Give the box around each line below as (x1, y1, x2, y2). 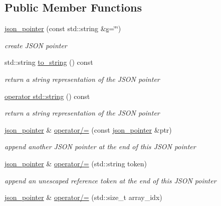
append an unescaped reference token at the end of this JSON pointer (5, 175, 216, 185)
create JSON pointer (5, 40, 67, 50)
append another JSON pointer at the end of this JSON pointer (5, 141, 196, 152)
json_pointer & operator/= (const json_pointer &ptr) (5, 124, 172, 135)
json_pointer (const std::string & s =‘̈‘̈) (5, 23, 121, 34)
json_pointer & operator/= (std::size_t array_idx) (5, 192, 162, 202)
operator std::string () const (5, 90, 90, 101)
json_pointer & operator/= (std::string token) (5, 158, 147, 168)
